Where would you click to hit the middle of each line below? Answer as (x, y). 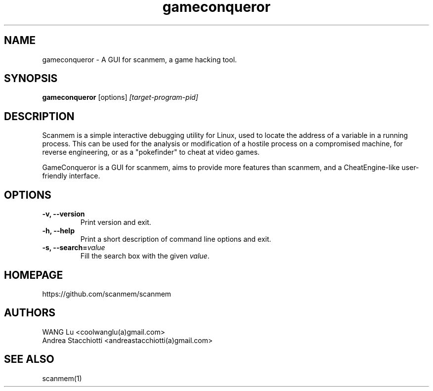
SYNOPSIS (31, 79)
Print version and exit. (116, 222)
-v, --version (64, 214)
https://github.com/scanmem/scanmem (107, 294)
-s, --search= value (74, 248)
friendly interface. (71, 176)
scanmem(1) (62, 378)
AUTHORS (30, 313)
